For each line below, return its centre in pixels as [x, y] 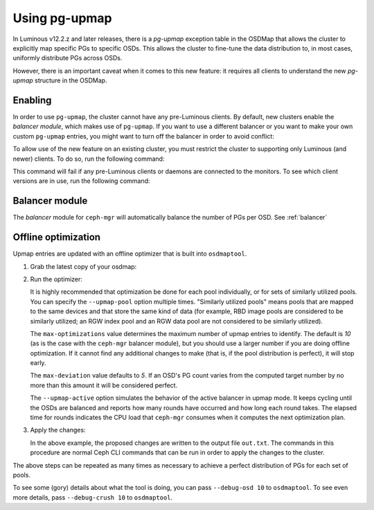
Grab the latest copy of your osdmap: [83, 266]
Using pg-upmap [62, 18]
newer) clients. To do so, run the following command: [89, 159]
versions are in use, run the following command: [81, 181]
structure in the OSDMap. [71, 80]
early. [38, 363]
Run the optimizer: [56, 279]
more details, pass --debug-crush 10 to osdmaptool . [93, 497]
